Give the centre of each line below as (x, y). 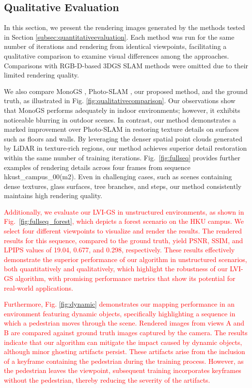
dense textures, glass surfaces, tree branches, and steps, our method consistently (123, 186)
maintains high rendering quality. (53, 195)
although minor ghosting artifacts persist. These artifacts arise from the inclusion (125, 351)
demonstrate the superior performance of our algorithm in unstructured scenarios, (126, 259)
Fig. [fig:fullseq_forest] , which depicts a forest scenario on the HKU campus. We (124, 221)
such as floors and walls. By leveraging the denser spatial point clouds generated (123, 138)
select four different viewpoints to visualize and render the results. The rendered (123, 231)
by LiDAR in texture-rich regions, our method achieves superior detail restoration (126, 148)
